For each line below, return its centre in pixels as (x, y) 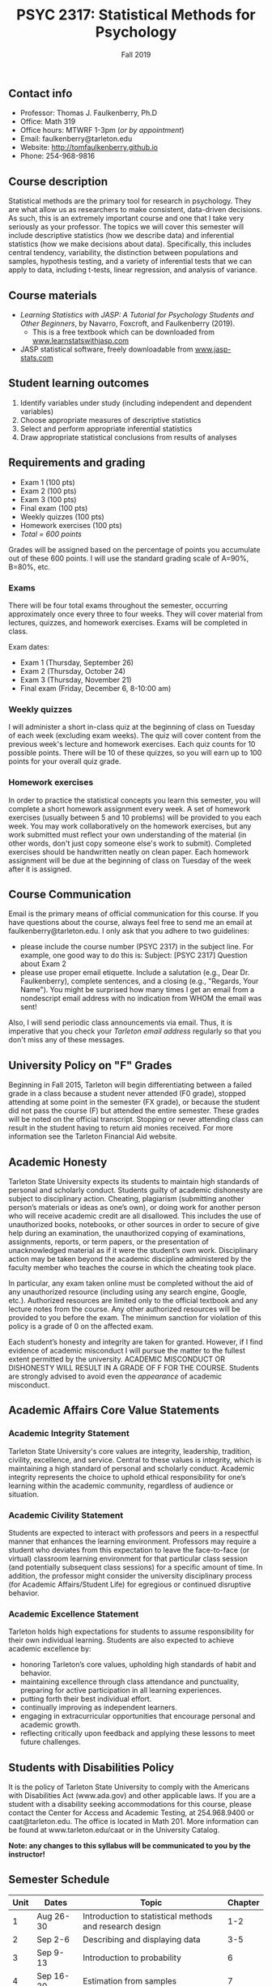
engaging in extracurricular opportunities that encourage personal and (138, 1716)
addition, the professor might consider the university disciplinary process (130, 1575)
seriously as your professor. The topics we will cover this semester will (126, 227)
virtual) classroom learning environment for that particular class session (128, 1558)
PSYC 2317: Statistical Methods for (136, 15)
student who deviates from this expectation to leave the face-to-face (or (129, 1549)
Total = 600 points (51, 534)
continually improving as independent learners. (99, 1707)
